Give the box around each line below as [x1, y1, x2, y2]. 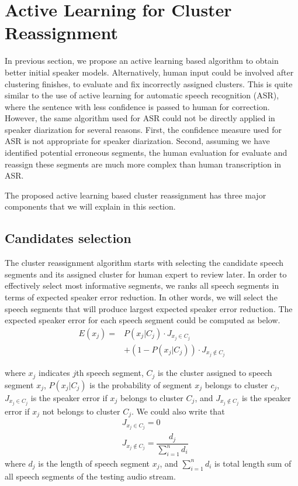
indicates [38, 367, 70, 379]
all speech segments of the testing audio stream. [5, 470, 176, 482]
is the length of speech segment [38, 457, 150, 469]
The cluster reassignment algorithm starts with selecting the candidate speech [5, 256, 284, 269]
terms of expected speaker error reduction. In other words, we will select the [5, 291, 278, 303]
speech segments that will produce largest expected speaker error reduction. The [5, 302, 293, 314]
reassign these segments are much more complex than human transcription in [5, 158, 282, 170]
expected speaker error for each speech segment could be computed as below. [5, 314, 280, 326]
